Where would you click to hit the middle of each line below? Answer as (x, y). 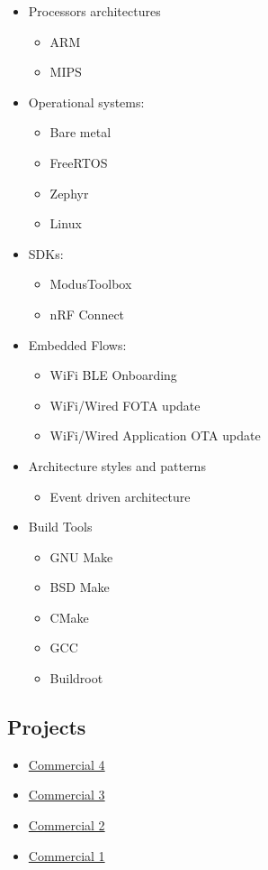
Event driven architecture (120, 496)
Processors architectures (94, 11)
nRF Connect (87, 314)
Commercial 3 (67, 795)
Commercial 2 (67, 825)
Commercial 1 (67, 855)
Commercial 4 (67, 764)
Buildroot (76, 678)
